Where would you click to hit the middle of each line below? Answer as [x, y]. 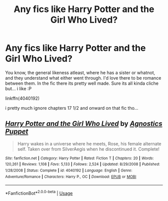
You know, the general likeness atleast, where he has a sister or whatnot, [80, 72]
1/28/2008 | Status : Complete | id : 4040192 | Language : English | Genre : [69, 171]
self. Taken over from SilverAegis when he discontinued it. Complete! [88, 149]
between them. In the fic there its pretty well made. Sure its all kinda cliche [82, 83]
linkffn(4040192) [22, 98]
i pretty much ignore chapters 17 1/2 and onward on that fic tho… [72, 108]
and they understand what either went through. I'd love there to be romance [83, 78]
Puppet [17, 132]
